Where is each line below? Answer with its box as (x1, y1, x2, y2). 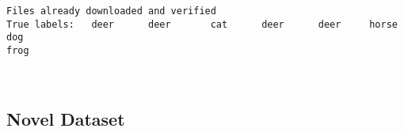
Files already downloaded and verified (6, 6, 216, 17)
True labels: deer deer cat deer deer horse (6, 18, 398, 30)
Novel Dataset (6, 106, 125, 130)
